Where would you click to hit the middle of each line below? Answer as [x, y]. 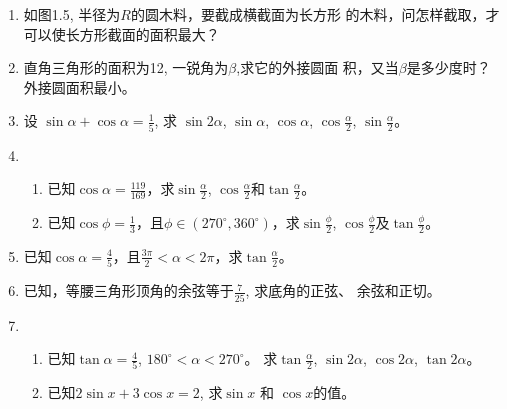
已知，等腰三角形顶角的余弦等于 [128, 290]
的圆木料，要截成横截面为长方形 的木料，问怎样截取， [308, 14]
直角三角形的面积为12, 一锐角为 [126, 67]
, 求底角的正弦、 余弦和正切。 [343, 290]
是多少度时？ [448, 67]
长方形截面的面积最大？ [142, 33]
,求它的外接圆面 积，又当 [317, 67]
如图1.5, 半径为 [72, 14]
